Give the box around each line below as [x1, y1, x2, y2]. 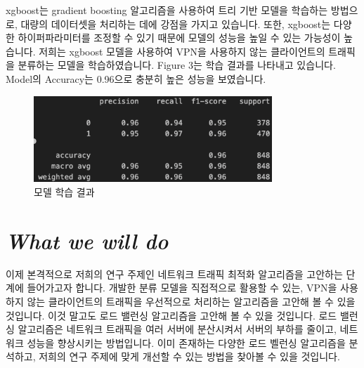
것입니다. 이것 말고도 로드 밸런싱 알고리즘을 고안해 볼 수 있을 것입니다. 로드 [6, 308, 337, 322]
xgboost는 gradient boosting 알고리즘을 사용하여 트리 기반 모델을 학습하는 [6, 3, 328, 17]
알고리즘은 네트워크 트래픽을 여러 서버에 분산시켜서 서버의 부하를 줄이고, [18, 322, 337, 336]
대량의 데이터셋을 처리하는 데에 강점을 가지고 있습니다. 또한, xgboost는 [20, 16, 331, 31]
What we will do [6, 225, 169, 255]
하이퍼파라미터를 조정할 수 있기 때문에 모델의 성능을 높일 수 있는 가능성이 [18, 30, 341, 45]
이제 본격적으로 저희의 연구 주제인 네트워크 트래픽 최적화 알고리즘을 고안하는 [6, 266, 343, 281]
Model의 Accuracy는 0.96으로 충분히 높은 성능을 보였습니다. [6, 71, 266, 86]
